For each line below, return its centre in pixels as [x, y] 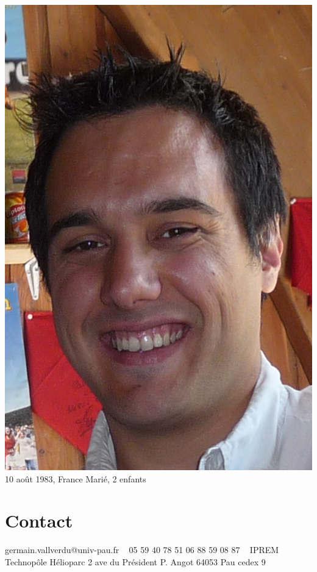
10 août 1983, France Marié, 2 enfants [76, 478]
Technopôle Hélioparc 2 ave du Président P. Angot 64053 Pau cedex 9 [135, 561]
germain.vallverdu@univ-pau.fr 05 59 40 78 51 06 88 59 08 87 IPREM [142, 550]
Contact [39, 520]
